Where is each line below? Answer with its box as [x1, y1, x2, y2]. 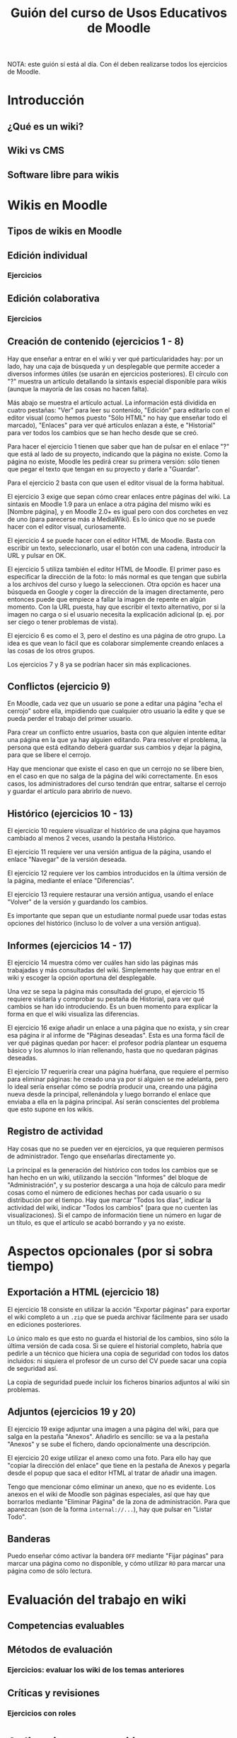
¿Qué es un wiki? [7, 120, 84, 133]
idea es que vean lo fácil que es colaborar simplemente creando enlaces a [7, 639, 224, 647]
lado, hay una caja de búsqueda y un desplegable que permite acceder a [7, 361, 221, 370]
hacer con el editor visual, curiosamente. [7, 522, 126, 531]
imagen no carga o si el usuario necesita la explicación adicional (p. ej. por [7, 610, 225, 618]
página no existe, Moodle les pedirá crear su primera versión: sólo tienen [7, 457, 220, 466]
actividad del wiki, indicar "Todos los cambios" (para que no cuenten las [7, 1203, 219, 1211]
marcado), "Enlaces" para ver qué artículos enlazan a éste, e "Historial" [7, 420, 216, 430]
